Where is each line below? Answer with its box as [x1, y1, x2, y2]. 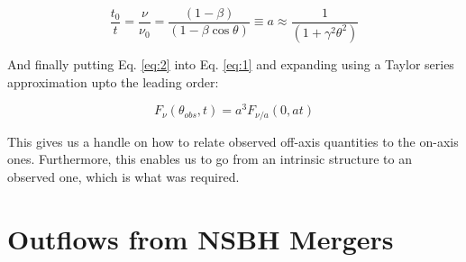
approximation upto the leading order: [7, 72, 219, 91]
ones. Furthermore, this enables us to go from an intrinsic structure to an [7, 149, 412, 168]
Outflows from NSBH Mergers [7, 220, 394, 257]
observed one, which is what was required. [7, 167, 240, 185]
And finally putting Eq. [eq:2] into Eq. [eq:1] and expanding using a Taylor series [7, 54, 454, 73]
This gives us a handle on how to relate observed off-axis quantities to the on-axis [7, 131, 459, 150]
